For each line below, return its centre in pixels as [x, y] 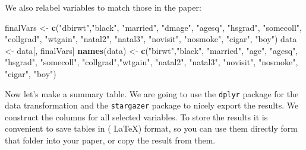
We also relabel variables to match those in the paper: [103, 7]
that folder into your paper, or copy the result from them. [110, 140]
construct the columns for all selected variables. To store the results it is [136, 117]
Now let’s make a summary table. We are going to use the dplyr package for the [152, 93]
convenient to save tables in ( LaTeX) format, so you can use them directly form [151, 128]
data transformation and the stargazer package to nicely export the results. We [152, 105]
